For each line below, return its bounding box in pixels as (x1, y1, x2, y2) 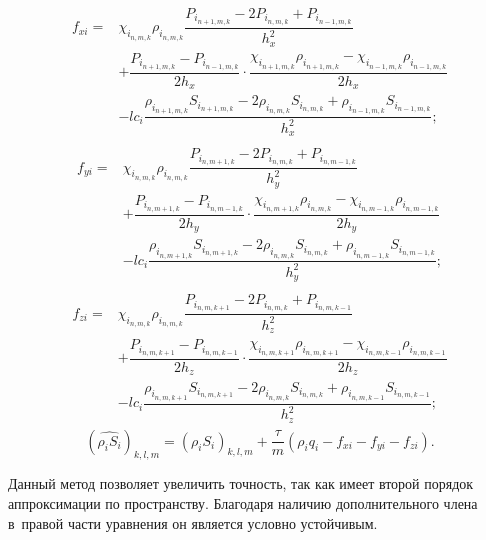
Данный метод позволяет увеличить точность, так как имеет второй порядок (8, 473, 474, 494)
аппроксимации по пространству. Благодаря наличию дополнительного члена (8, 492, 478, 513)
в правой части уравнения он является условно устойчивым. (8, 512, 378, 533)
